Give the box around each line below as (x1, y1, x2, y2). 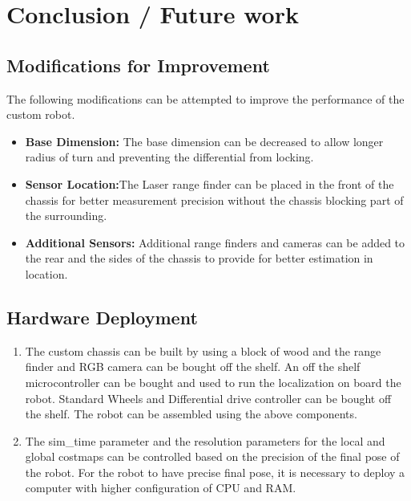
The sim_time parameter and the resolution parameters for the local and (25, 432, 385, 449)
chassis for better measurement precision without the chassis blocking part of (25, 191, 404, 208)
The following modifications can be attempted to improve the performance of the (6, 90, 405, 107)
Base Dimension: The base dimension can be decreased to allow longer (25, 132, 384, 149)
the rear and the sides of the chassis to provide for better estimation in (25, 250, 373, 267)
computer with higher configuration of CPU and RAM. (25, 479, 296, 496)
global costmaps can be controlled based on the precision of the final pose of (25, 448, 400, 465)
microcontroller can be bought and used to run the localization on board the (25, 373, 401, 390)
